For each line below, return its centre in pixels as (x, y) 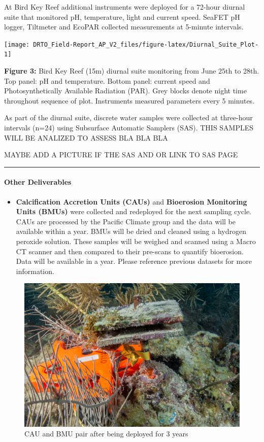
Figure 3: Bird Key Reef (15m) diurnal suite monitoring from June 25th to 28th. (132, 71)
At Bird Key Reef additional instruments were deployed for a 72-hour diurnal (125, 7)
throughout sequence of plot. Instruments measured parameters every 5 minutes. (129, 100)
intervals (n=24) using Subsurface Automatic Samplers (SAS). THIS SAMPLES (129, 128)
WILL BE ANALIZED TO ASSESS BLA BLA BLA (86, 137)
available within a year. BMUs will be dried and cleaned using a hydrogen (131, 231)
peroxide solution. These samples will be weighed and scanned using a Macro (136, 241)
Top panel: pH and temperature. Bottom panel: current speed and (107, 80)
